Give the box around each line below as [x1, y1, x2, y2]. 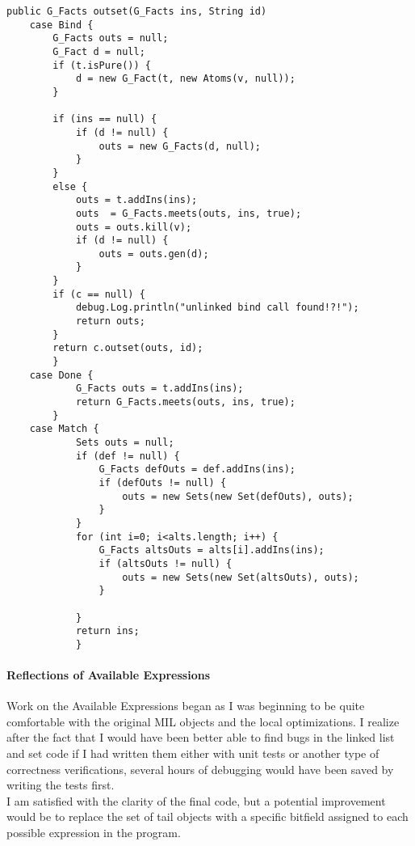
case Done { [29, 369, 94, 381]
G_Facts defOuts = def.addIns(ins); [99, 463, 296, 476]
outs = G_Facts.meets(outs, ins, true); [75, 207, 302, 219]
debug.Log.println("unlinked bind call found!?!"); [75, 302, 359, 314]
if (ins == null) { [52, 113, 157, 125]
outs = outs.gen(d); [99, 247, 209, 260]
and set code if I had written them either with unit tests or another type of [6, 745, 379, 762]
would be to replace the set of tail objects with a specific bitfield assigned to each [6, 808, 409, 825]
